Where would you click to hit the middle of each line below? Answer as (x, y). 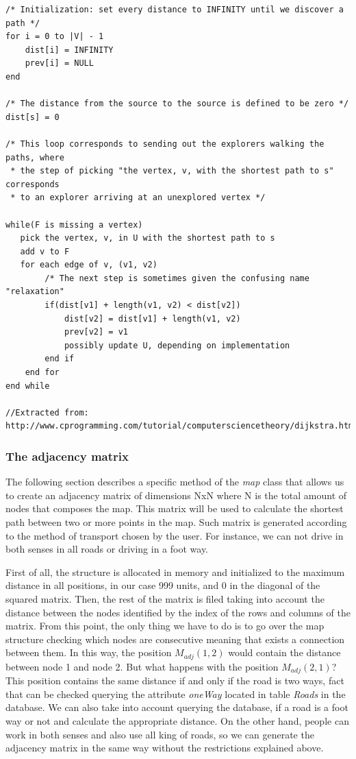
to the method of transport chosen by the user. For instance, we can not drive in (175, 535)
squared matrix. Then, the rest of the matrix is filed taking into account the (165, 598)
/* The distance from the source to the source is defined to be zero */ (177, 104)
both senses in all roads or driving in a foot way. (107, 549)
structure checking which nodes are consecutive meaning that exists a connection (175, 639)
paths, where (35, 157)
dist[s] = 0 (33, 117)
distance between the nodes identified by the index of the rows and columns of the (178, 612)
